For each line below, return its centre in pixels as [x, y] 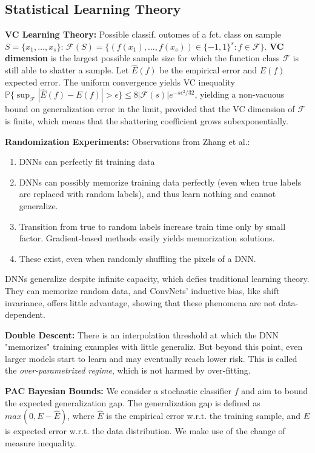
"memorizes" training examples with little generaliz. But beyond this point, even [154, 347]
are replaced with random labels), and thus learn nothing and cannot [148, 194]
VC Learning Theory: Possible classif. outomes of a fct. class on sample [143, 34]
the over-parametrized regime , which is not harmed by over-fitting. [128, 370]
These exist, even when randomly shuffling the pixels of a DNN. [138, 258]
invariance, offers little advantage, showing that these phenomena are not [141, 302]
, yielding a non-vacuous [240, 94]
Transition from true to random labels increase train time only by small [152, 226]
